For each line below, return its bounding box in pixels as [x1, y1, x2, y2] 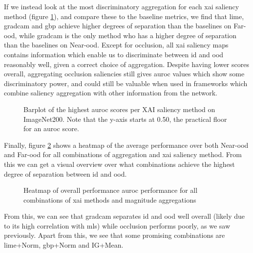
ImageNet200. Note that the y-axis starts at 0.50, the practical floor [23, 114, 227, 124]
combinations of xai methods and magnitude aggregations [23, 194, 196, 205]
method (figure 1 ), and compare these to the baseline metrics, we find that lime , [4, 11, 244, 21]
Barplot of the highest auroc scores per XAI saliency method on [23, 104, 215, 114]
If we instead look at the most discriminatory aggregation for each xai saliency [4, 1, 239, 11]
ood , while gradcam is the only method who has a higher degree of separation [4, 30, 237, 40]
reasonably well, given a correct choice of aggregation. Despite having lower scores [4, 59, 249, 69]
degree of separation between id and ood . [4, 168, 127, 179]
